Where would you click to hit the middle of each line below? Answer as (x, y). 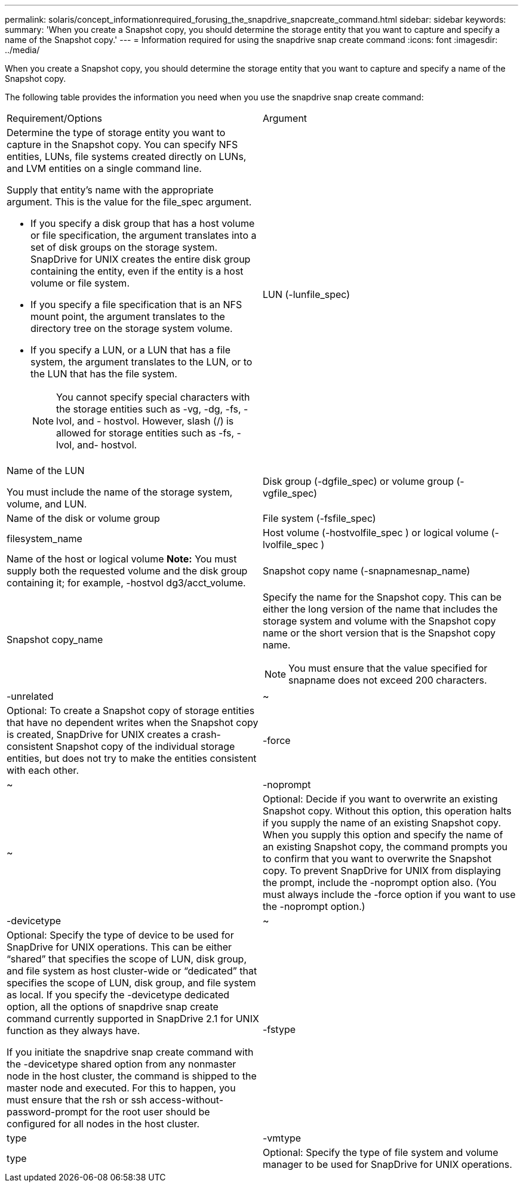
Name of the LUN (46, 471)
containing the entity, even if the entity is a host (137, 271)
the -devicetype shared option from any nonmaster (121, 1064)
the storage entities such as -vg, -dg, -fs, (149, 409)
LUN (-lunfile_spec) (307, 294)
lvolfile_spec (291, 545)
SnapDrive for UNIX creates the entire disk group (141, 259)
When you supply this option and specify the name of (383, 835)
